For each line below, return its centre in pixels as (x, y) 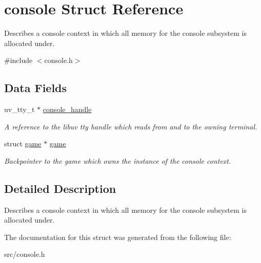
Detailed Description (60, 188)
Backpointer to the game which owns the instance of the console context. (118, 160)
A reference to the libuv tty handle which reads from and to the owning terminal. (131, 126)
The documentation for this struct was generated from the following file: (118, 237)
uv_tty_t (19, 109)
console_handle (67, 109)
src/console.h (25, 254)
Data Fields (36, 88)
